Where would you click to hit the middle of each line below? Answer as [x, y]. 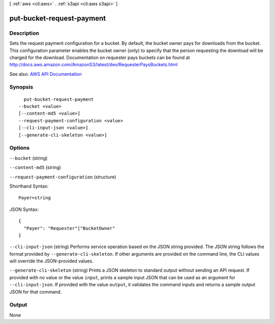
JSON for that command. [36, 292]
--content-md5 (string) [35, 168]
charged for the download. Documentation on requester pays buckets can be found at [100, 57]
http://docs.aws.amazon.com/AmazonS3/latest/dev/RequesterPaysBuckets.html [93, 65]
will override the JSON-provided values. [51, 261]
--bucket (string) [29, 158]
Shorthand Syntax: [29, 186]
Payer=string [35, 198]
